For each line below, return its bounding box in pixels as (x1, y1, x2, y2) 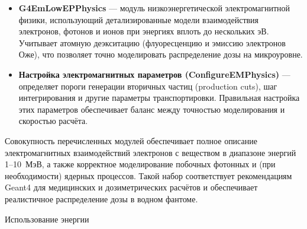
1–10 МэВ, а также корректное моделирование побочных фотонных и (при (5, 158, 276, 170)
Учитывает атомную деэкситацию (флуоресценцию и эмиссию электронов (18, 36, 286, 49)
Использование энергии (5, 212, 89, 225)
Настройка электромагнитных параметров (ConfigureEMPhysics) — (18, 68, 290, 80)
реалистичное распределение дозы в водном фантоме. (5, 192, 198, 205)
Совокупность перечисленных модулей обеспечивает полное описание (5, 134, 257, 147)
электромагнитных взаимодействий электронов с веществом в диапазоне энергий (5, 146, 296, 158)
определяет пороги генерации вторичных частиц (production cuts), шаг (18, 79, 277, 92)
